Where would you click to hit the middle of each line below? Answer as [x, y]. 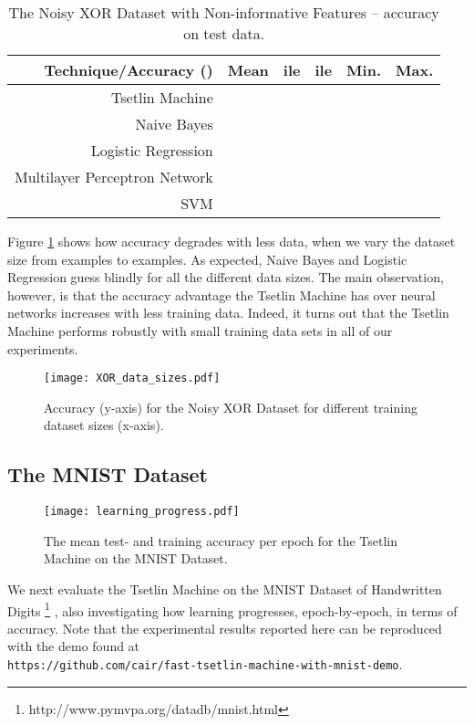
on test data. [224, 33]
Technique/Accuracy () [129, 70]
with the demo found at [74, 646]
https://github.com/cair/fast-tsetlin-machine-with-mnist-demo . [205, 664]
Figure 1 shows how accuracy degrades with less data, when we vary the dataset [232, 241]
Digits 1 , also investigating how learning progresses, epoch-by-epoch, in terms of [232, 609]
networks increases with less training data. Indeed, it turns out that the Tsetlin [228, 313]
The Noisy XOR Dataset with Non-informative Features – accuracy [224, 12]
